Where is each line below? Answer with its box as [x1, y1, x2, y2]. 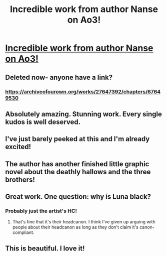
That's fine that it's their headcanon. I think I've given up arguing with [12, 219, 156, 225]
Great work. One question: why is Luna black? [5, 192, 151, 201]
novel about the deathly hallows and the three [5, 167, 151, 176]
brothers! [5, 175, 35, 184]
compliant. [12, 229, 34, 235]
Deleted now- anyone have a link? [5, 73, 113, 81]
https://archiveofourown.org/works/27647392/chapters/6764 [5, 88, 161, 95]
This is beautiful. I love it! [5, 244, 85, 252]
